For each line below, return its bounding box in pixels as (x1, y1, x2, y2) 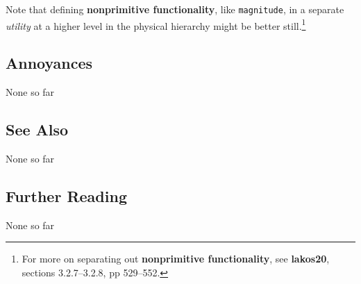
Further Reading (6, 185, 127, 206)
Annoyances (6, 52, 93, 74)
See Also (6, 119, 69, 140)
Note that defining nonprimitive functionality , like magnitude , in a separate (6, 2, 344, 16)
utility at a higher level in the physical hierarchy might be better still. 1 (6, 16, 306, 33)
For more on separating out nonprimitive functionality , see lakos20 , (22, 251, 330, 266)
